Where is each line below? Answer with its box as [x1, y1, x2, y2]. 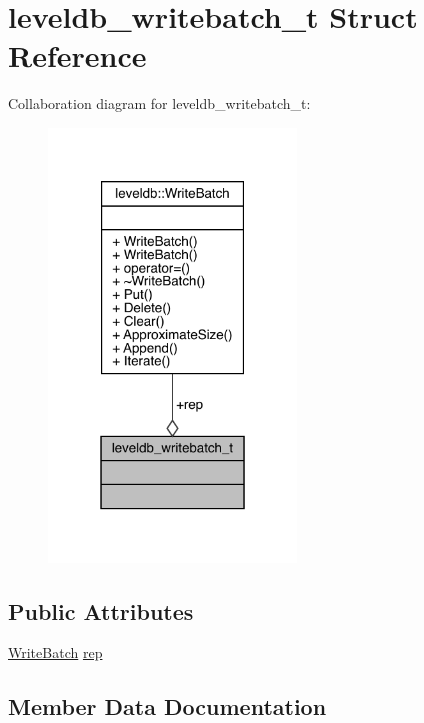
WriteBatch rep [8, 642, 103, 663]
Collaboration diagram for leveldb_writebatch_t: [8, 93, 311, 114]
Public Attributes [8, 595, 194, 626]
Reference [8, 35, 147, 76]
